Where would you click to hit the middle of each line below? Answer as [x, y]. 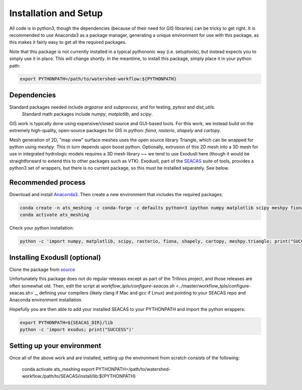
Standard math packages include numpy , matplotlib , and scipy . [87, 114]
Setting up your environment [55, 346]
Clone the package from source [42, 269]
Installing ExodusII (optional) [55, 257]
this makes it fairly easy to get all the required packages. [68, 42]
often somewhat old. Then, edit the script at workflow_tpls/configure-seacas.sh [92, 286]
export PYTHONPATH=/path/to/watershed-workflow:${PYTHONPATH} [98, 79]
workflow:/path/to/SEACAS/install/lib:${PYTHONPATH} [79, 376]
